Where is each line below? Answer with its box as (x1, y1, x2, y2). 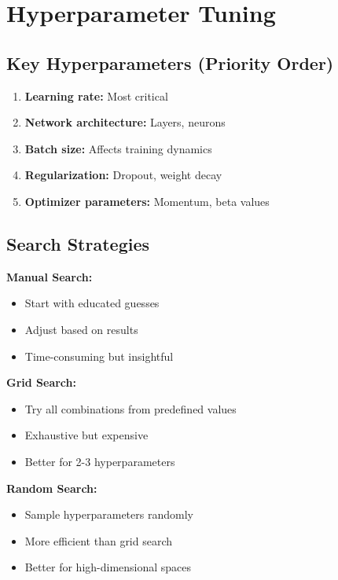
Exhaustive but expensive (24, 427, 149, 443)
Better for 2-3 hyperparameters (24, 453, 175, 469)
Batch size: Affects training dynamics (24, 140, 212, 156)
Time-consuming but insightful (24, 347, 174, 364)
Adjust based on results (24, 321, 138, 337)
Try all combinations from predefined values (24, 400, 237, 417)
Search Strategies (6, 231, 150, 255)
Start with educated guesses (24, 295, 160, 311)
